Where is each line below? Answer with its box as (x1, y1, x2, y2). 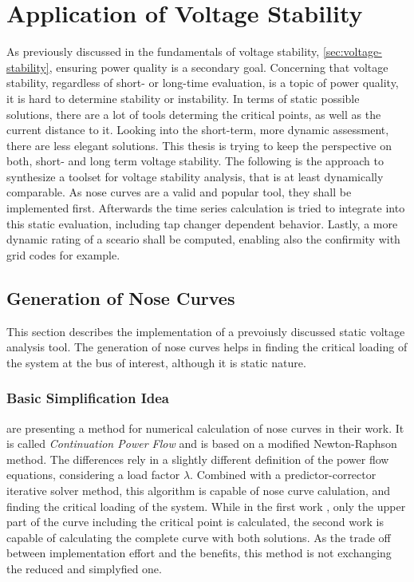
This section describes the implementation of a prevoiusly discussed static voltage (6, 323, 405, 339)
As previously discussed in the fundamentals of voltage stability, (6, 43, 320, 60)
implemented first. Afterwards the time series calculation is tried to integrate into (6, 200, 405, 216)
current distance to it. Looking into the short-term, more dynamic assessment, (6, 121, 389, 138)
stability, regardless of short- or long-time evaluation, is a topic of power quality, (6, 74, 399, 91)
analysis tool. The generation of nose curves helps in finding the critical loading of (6, 339, 408, 355)
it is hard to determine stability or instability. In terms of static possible (6, 89, 360, 106)
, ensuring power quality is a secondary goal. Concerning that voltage (49, 58, 388, 75)
